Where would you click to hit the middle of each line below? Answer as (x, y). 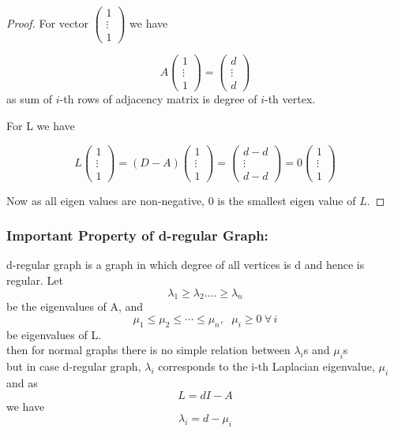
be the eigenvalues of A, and (75, 306)
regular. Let (35, 280)
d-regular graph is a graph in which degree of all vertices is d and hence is (186, 265)
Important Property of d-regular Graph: (137, 235)
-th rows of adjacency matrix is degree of (158, 99)
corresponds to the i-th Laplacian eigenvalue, (266, 366)
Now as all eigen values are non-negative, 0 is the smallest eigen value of (181, 200)
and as (22, 383)
